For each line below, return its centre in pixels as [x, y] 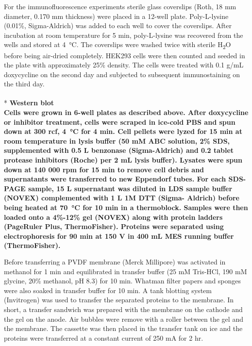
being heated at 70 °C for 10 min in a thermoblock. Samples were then [126, 207]
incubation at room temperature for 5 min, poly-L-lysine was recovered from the [124, 35]
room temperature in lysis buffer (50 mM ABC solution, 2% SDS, [117, 140]
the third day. [24, 84]
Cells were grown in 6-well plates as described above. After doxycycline [126, 112]
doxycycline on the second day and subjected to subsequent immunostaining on [122, 74]
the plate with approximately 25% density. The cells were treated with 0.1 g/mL [124, 65]
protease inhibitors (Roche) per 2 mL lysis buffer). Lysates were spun [123, 160]
